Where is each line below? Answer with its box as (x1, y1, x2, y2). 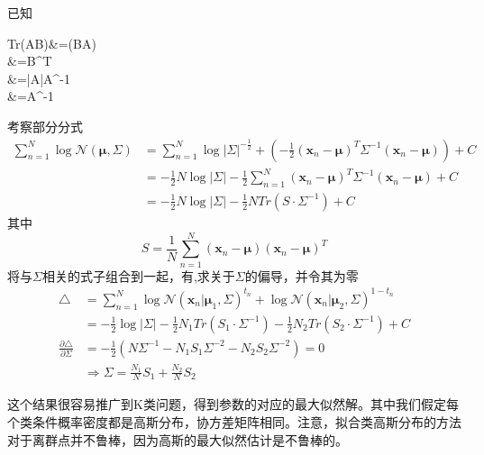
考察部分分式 (7, 116, 83, 135)
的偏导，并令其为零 (244, 266, 359, 285)
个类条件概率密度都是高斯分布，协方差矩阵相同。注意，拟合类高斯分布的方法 (7, 413, 461, 432)
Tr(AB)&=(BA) (7, 33, 96, 52)
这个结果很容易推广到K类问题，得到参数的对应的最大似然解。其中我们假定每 (7, 395, 459, 414)
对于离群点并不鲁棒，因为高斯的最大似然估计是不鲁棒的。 (7, 430, 348, 449)
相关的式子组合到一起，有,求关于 (41, 266, 235, 285)
